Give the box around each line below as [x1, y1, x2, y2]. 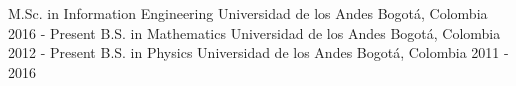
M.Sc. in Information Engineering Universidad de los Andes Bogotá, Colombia [8, 3, 488, 23]
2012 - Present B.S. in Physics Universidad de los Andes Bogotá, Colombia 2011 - [8, 42, 509, 63]
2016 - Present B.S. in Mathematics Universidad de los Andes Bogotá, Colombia [8, 22, 501, 43]
